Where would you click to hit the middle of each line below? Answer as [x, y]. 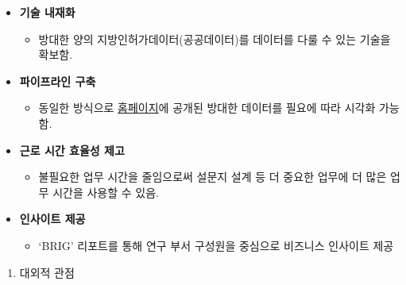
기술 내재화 [47, 12]
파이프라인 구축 [58, 81]
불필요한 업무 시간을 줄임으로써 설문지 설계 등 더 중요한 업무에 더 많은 [213, 177]
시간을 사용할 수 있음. [106, 192]
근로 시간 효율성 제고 [72, 150]
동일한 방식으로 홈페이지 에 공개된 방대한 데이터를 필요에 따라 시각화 [207, 108]
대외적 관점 [47, 272]
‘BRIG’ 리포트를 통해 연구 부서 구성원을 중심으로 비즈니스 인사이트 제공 [216, 245]
